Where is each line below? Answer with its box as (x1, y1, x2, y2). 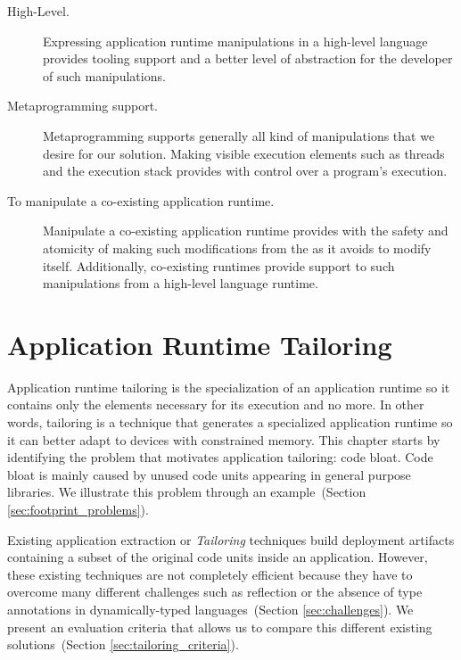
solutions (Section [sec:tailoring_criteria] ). (7, 635, 239, 654)
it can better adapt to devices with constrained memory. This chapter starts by (7, 430, 440, 449)
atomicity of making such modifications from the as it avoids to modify (43, 238, 432, 257)
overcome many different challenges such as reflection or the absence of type (7, 582, 423, 601)
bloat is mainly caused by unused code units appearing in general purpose (7, 465, 411, 483)
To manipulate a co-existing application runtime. (7, 191, 275, 210)
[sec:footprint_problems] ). (7, 500, 149, 518)
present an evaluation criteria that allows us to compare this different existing (7, 617, 432, 636)
